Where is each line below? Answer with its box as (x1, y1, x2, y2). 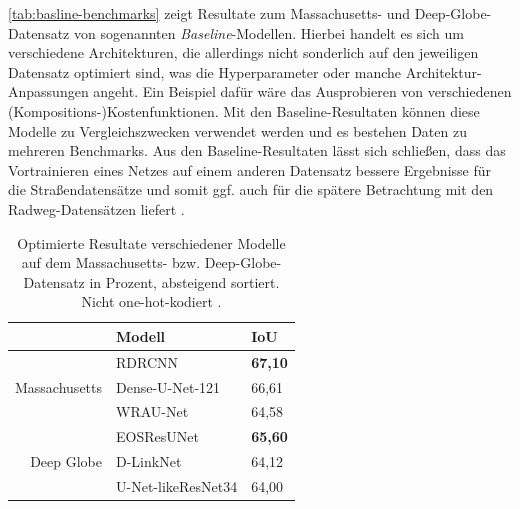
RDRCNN (116, 351, 179, 372)
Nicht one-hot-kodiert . (81, 291, 222, 312)
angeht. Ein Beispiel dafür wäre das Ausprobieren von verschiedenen (93, 81, 512, 102)
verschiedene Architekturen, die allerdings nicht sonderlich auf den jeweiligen (8, 42, 479, 63)
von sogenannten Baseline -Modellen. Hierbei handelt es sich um (73, 22, 464, 43)
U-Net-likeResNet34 (116, 475, 238, 496)
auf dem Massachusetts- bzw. (21, 252, 201, 273)
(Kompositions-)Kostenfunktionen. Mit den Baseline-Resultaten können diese (8, 100, 480, 121)
